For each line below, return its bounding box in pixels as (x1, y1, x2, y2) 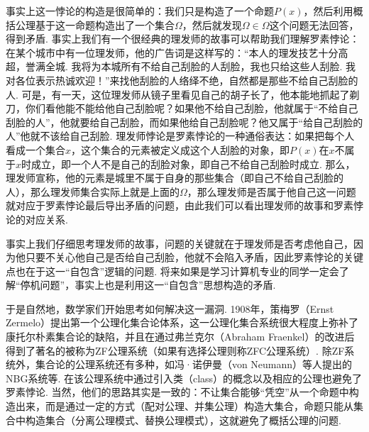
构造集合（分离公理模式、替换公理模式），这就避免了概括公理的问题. (25, 412, 341, 427)
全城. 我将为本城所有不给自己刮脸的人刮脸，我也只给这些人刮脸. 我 (45, 59, 356, 74)
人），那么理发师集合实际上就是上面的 (6, 184, 180, 199)
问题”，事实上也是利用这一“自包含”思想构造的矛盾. (40, 277, 276, 292)
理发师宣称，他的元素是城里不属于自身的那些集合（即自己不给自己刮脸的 (6, 170, 343, 185)
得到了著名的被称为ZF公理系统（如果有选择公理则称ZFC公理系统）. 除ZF (6, 343, 345, 358)
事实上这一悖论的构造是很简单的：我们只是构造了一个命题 (6, 4, 274, 18)
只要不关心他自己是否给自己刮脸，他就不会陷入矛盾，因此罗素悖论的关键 (25, 250, 363, 265)
